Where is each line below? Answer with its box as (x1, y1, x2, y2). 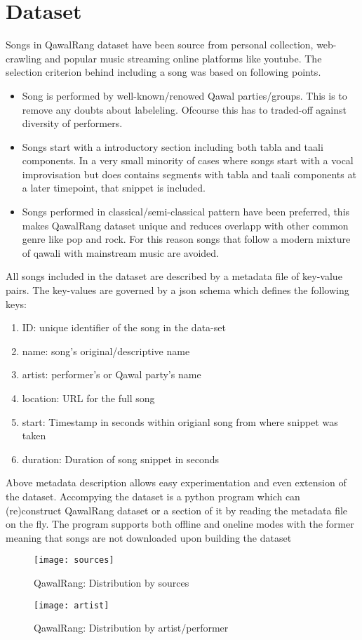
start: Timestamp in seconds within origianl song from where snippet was (22, 414, 338, 429)
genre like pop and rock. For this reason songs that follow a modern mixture (22, 232, 351, 246)
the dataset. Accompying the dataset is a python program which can (6, 488, 300, 503)
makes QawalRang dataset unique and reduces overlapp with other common (22, 218, 349, 232)
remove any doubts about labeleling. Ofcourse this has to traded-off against (22, 102, 347, 116)
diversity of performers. (22, 116, 123, 131)
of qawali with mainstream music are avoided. (22, 245, 220, 260)
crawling (6, 51, 41, 65)
